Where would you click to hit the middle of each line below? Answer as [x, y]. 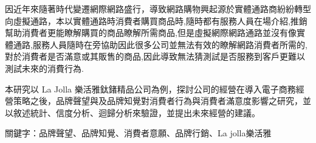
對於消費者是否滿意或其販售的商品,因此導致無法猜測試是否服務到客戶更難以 [155, 56]
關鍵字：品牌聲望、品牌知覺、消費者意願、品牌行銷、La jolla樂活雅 [138, 133]
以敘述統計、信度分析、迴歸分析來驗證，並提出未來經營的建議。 [132, 112]
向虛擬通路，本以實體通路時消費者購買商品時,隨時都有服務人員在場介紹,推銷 [156, 20]
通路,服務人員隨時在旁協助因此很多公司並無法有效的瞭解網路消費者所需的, [160, 44]
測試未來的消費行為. [44, 68]
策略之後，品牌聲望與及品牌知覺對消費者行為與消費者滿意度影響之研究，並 [162, 101]
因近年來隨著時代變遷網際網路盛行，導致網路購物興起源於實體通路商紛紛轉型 [158, 9]
